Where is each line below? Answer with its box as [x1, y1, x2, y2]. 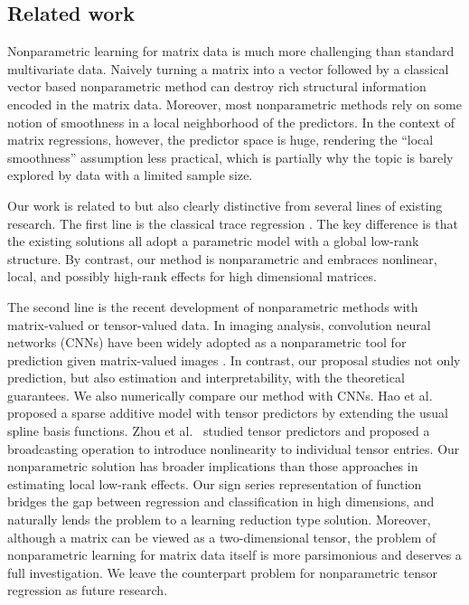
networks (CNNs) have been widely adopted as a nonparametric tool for [7, 333, 407, 352]
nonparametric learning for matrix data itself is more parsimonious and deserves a [7, 545, 462, 564]
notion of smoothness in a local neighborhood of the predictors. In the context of [7, 112, 455, 131]
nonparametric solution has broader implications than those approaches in [7, 457, 418, 476]
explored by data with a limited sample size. [7, 165, 253, 184]
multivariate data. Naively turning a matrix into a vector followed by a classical [7, 59, 449, 78]
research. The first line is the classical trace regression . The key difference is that [7, 213, 458, 232]
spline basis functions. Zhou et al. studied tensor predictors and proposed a [7, 421, 430, 440]
